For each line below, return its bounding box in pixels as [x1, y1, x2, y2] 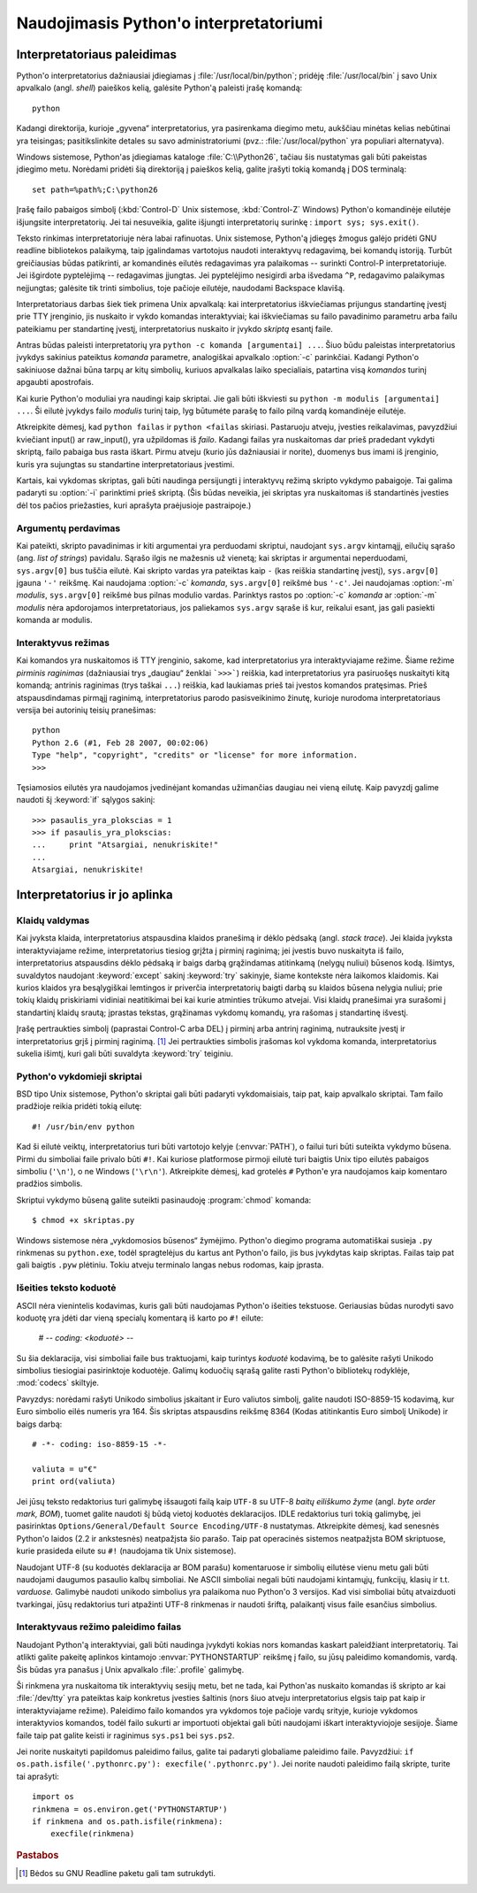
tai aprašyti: [16, 1771, 59, 1781]
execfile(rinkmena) [49, 1828, 135, 1839]
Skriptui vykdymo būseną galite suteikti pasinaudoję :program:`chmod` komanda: [16, 1195, 312, 1205]
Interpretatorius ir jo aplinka [16, 888, 173, 903]
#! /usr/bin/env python [32, 1121, 135, 1132]
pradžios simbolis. [16, 1178, 83, 1189]
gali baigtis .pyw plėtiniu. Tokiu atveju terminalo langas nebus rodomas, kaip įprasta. [16, 1259, 324, 1270]
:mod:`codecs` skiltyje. [16, 1377, 100, 1389]
